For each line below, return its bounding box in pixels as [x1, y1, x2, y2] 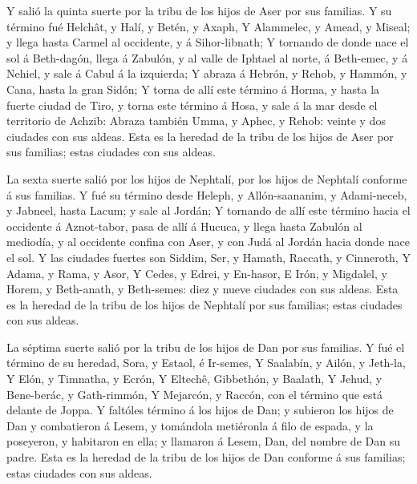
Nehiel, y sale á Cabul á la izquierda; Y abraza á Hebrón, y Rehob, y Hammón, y [6, 65, 407, 82]
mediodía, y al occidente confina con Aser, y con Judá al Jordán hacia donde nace [6, 233, 410, 250]
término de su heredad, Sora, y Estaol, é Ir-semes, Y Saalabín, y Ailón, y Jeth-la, [6, 354, 406, 371]
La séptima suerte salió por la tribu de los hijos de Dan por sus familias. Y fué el [6, 338, 405, 355]
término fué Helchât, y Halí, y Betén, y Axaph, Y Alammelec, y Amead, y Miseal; [6, 18, 411, 34]
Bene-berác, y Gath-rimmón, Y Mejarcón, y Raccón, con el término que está [6, 385, 383, 402]
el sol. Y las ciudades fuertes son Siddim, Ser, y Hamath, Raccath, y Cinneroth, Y [6, 248, 411, 265]
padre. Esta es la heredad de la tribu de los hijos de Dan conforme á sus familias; [6, 449, 406, 466]
